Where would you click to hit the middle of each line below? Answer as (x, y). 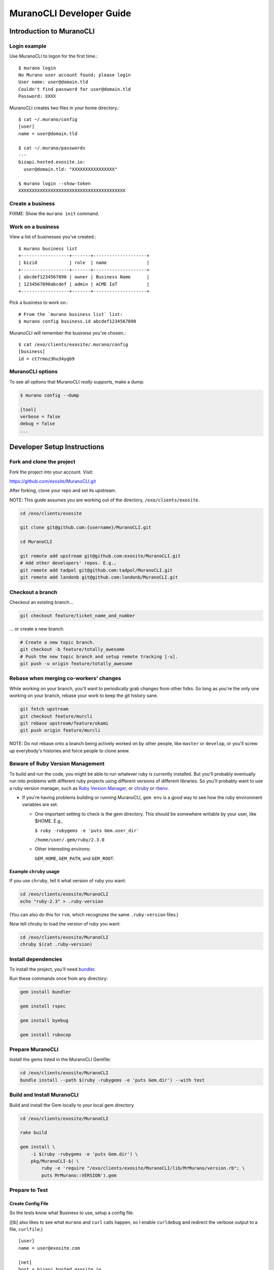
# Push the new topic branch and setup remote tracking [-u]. (99, 656)
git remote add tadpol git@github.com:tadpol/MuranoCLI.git (96, 570)
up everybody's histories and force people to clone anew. (70, 751)
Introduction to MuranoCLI (52, 31)
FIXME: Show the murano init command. (54, 214)
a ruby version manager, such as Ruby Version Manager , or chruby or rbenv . (89, 788)
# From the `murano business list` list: (71, 314)
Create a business (32, 203)
